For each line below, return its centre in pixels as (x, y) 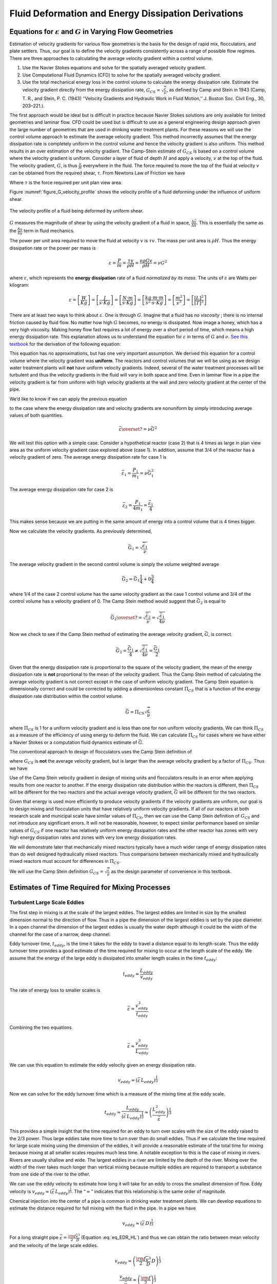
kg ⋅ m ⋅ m (154, 298)
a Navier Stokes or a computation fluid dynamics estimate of (73, 742)
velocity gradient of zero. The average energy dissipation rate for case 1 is (88, 457)
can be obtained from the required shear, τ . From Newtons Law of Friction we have (97, 173)
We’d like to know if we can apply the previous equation (68, 399)
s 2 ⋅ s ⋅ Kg (154, 302)
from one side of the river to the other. (50, 1174)
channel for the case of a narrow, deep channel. (60, 934)
